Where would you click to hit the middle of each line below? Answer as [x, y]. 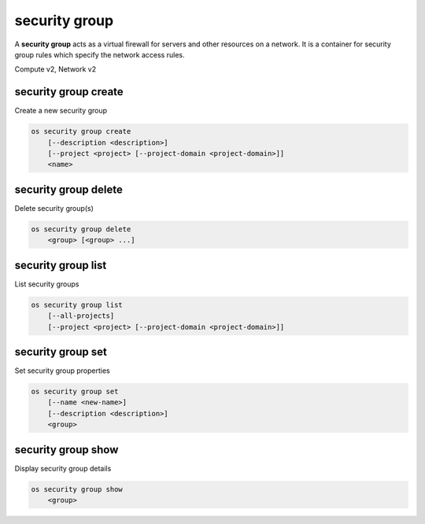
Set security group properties [62, 371]
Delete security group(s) [54, 208]
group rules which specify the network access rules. [100, 54]
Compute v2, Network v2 [55, 69]
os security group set [75, 392]
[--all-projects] [81, 316]
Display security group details [63, 468]
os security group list [77, 304]
